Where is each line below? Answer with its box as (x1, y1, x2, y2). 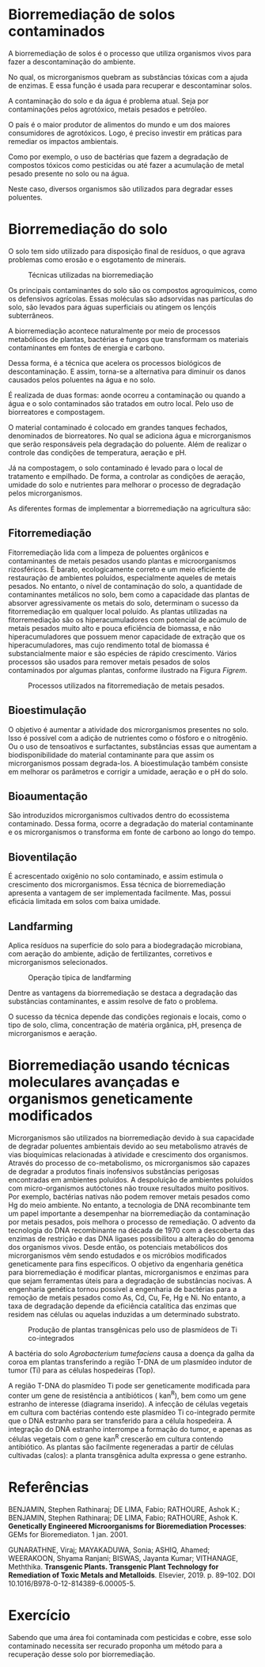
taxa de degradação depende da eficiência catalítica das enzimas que (8, 1301, 237, 1311)
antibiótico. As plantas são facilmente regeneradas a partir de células (8, 1442, 234, 1452)
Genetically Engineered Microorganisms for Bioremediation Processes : (8, 1521, 247, 1531)
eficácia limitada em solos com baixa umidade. (8, 897, 161, 906)
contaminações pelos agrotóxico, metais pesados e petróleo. (8, 104, 207, 114)
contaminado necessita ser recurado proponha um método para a (8, 1641, 223, 1651)
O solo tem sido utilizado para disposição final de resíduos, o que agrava (8, 246, 245, 256)
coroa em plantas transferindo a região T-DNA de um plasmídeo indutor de (8, 1357, 252, 1366)
